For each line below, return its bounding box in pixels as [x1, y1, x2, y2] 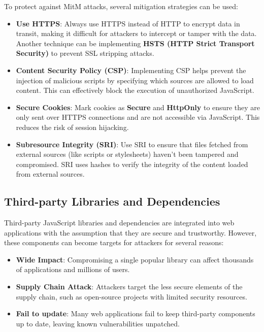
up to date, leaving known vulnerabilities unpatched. [16, 318, 180, 328]
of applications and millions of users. [16, 264, 130, 275]
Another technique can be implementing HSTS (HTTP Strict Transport [16, 38, 255, 48]
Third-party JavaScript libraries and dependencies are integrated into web [4, 217, 235, 228]
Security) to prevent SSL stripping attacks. [16, 48, 154, 58]
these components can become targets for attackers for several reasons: [4, 237, 224, 248]
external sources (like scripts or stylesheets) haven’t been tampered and [16, 149, 239, 159]
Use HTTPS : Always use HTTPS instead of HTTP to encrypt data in [16, 18, 240, 28]
